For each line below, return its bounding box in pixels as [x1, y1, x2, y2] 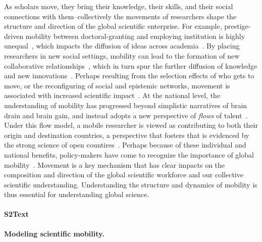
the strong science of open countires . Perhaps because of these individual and [4, 139, 246, 150]
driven [4, 30, 24, 41]
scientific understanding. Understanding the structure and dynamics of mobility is [4, 179, 257, 189]
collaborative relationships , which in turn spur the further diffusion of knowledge [4, 60, 257, 71]
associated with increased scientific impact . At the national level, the [4, 90, 221, 101]
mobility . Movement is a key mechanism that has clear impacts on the [4, 159, 225, 170]
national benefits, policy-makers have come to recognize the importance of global [4, 149, 254, 160]
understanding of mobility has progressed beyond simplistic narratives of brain [4, 100, 247, 110]
